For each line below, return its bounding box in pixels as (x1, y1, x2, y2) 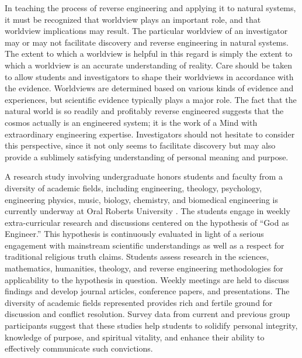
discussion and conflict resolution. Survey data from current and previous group (5, 308, 290, 320)
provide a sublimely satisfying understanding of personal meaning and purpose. (5, 150, 289, 163)
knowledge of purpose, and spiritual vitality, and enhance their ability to (5, 331, 265, 343)
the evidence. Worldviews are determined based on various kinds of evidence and (5, 82, 294, 94)
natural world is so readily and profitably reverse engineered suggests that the (5, 105, 284, 117)
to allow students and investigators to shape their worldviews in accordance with (5, 70, 294, 82)
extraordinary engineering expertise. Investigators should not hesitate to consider (5, 128, 295, 140)
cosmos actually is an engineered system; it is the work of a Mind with (5, 116, 258, 128)
